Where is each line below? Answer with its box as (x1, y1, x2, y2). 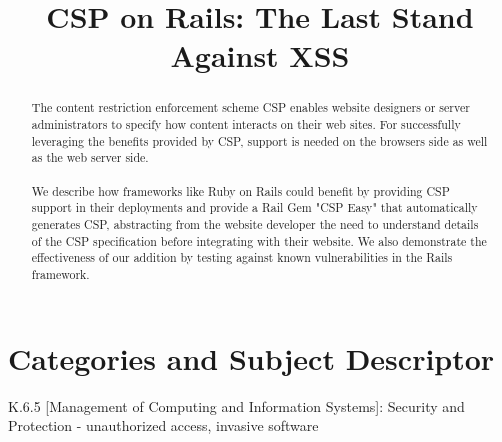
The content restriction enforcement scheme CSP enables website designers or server (31, 99, 470, 116)
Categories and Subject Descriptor (8, 337, 495, 378)
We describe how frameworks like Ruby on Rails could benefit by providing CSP (31, 182, 450, 199)
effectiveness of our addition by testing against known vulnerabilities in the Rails (31, 249, 453, 266)
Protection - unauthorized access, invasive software (8, 415, 319, 436)
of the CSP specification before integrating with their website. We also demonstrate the (31, 232, 487, 249)
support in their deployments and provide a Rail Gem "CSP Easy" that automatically (31, 199, 478, 216)
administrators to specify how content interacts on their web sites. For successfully (31, 116, 461, 133)
